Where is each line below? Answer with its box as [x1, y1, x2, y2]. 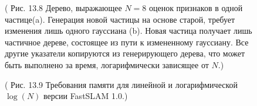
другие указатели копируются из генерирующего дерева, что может [5, 47, 245, 59]
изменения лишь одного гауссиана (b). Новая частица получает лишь [5, 24, 252, 37]
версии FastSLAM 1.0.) [43, 90, 128, 102]
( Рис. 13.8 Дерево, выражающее [5, 2, 122, 13]
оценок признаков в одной [148, 2, 243, 13]
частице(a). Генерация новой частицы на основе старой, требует [5, 13, 235, 25]
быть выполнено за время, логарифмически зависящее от [5, 58, 209, 70]
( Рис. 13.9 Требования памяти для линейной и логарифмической [5, 78, 238, 90]
